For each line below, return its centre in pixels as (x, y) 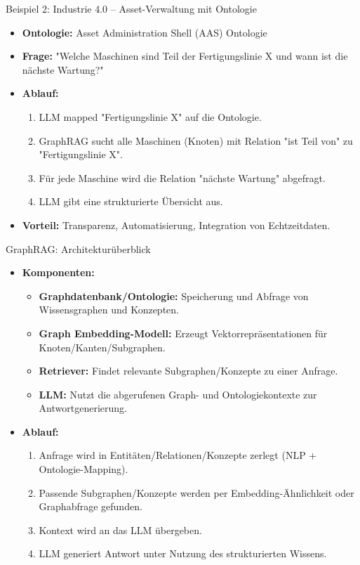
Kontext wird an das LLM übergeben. (120, 530)
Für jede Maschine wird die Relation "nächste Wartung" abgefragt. (182, 177)
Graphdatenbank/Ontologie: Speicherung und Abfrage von (174, 296)
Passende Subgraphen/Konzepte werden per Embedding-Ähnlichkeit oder (196, 492)
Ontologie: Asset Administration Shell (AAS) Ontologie (145, 32)
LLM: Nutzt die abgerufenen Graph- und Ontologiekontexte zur (178, 394)
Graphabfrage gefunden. (91, 506)
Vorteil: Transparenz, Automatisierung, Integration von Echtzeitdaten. (176, 225)
